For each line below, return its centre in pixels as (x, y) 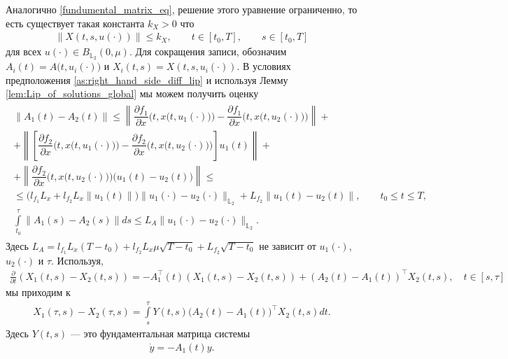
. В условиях (264, 66)
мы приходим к (38, 292)
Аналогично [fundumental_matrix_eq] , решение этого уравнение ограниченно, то (182, 9)
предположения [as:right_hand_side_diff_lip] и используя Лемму (147, 79)
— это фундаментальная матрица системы (160, 333)
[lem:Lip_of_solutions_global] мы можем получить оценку (132, 93)
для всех (24, 51)
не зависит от (288, 245)
